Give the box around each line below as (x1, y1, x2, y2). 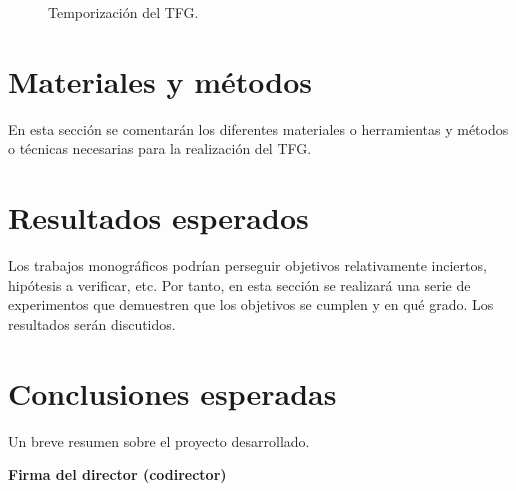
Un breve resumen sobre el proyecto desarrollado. (8, 430, 310, 451)
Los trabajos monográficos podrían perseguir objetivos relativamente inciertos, (8, 255, 487, 276)
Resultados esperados (8, 197, 309, 238)
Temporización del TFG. (48, 2, 199, 22)
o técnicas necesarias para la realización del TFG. (8, 138, 312, 159)
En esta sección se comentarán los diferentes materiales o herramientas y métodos (8, 118, 509, 139)
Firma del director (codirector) (8, 464, 227, 485)
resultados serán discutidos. (8, 313, 176, 334)
